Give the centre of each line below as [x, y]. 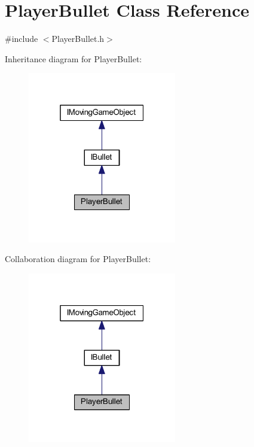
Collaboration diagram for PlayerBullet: [78, 259]
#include [22, 39]
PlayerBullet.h [78, 39]
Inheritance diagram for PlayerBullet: [74, 58]
